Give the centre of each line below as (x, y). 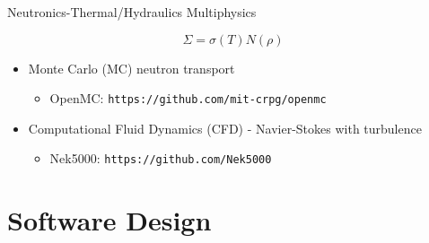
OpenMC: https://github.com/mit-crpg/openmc (188, 98)
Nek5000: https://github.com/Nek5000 (161, 158)
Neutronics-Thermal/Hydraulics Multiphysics (132, 12)
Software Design (109, 220)
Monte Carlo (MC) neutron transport (131, 68)
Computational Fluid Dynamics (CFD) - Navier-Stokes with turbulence (225, 128)
